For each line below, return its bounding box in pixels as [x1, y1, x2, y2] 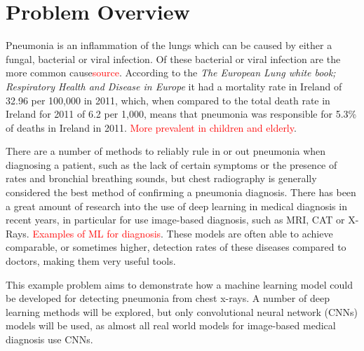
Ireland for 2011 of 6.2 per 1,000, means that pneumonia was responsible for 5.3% [6, 106, 357, 121]
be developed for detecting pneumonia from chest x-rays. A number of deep [6, 291, 330, 305]
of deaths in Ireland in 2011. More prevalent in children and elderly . [6, 120, 297, 135]
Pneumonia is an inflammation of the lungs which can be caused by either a [6, 38, 332, 53]
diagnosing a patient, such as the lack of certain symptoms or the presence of [6, 157, 337, 172]
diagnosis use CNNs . [6, 332, 93, 346]
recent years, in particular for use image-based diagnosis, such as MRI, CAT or [6, 212, 345, 227]
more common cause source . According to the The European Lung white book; [6, 65, 336, 80]
